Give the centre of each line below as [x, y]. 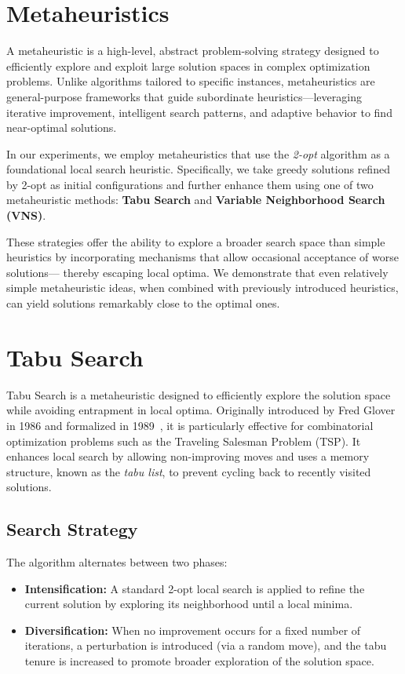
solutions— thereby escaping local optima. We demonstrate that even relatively [197, 272]
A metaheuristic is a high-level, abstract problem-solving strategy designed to [193, 51]
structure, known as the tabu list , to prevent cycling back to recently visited [189, 471]
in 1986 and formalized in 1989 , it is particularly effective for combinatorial [190, 425]
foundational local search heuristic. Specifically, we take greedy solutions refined [198, 169]
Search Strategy [72, 529]
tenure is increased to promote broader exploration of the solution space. [199, 661]
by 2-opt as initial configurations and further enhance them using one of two [190, 184]
